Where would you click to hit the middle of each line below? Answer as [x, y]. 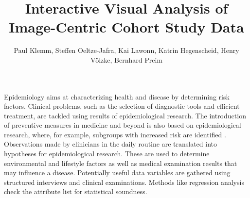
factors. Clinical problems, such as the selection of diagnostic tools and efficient [122, 106]
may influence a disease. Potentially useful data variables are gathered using [117, 173]
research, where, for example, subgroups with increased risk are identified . [115, 134]
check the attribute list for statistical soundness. [76, 191]
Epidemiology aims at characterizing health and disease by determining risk [117, 96]
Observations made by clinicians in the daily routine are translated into [110, 144]
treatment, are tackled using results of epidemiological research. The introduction [125, 115]
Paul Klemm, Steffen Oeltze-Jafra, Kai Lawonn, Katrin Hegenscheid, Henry [126, 50]
